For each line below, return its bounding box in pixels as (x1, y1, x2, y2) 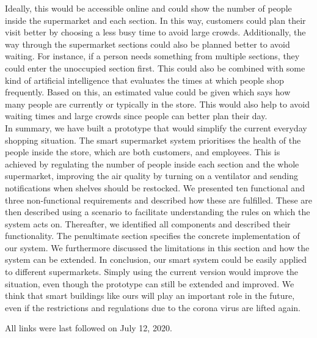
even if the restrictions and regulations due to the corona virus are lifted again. (5, 301, 301, 314)
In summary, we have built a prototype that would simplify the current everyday (5, 121, 307, 134)
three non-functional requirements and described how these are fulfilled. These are (5, 193, 312, 206)
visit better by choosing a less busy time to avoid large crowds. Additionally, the (5, 26, 306, 39)
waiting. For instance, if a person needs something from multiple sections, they (5, 50, 300, 62)
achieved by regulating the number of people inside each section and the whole (5, 157, 299, 170)
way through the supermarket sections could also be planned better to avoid (5, 37, 290, 50)
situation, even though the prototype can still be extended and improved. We (5, 277, 294, 290)
